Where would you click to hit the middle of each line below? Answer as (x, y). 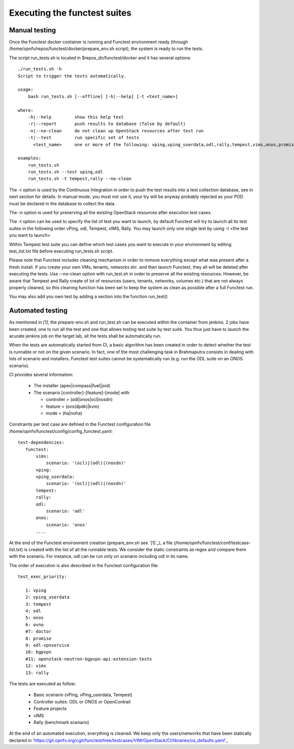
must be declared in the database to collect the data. (62, 203)
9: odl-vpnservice (47, 645)
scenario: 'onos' (67, 525)
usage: (26, 90)
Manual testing (33, 30)
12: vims (36, 666)
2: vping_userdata (47, 597)
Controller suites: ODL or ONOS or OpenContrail (82, 701)
